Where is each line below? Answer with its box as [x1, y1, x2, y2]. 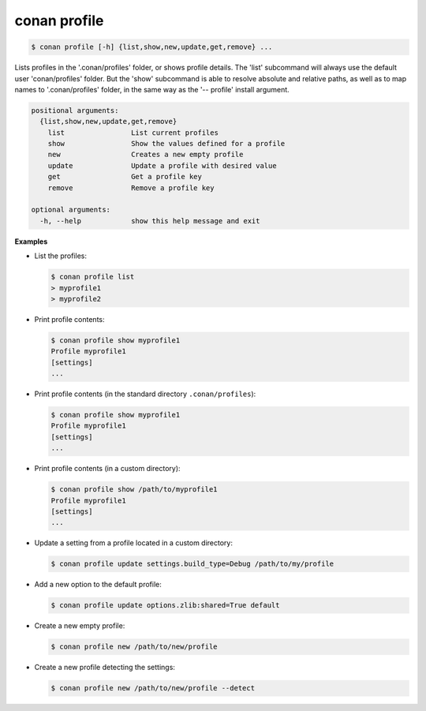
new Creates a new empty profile [47, 150, 244, 159]
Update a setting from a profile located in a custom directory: [34, 538, 233, 548]
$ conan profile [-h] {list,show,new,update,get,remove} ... [31, 43, 273, 51]
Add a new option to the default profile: [34, 580, 162, 589]
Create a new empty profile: [34, 621, 125, 631]
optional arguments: [31, 205, 110, 215]
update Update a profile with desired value [47, 161, 277, 170]
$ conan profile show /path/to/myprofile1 [50, 485, 218, 494]
